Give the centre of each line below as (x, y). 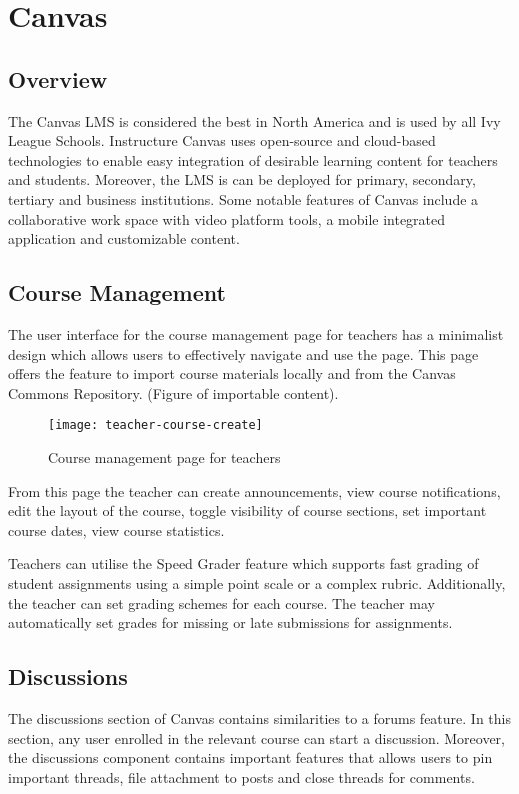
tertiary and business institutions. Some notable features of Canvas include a (243, 198)
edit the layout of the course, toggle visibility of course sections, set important (247, 510)
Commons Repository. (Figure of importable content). (173, 392)
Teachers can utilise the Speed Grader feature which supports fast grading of (243, 563)
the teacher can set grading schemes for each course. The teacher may (222, 602)
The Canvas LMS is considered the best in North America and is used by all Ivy (254, 120)
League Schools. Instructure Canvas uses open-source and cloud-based (222, 140)
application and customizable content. (124, 238)
